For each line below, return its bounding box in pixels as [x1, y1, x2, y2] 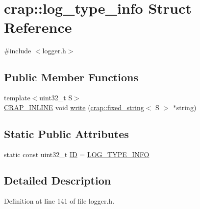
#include [4, 46, 31, 56]
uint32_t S [39, 93, 73, 103]
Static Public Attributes [4, 126, 129, 141]
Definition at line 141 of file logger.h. [4, 196, 115, 206]
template [4, 93, 30, 103]
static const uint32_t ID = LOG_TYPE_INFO [4, 149, 150, 159]
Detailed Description [4, 173, 111, 188]
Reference [4, 17, 72, 37]
